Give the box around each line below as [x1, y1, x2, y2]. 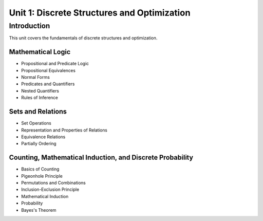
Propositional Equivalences [21, 67, 75, 73]
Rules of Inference [21, 95, 58, 101]
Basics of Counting [21, 166, 59, 172]
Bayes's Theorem [21, 207, 56, 213]
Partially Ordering [21, 141, 56, 147]
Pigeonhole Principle [21, 173, 63, 179]
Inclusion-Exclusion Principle [21, 186, 79, 192]
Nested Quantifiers [21, 88, 59, 93]
